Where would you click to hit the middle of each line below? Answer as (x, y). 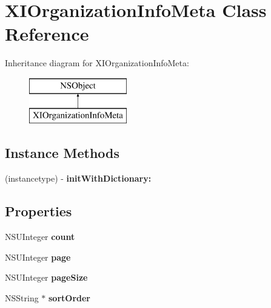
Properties (38, 211)
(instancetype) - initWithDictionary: (78, 178)
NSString (22, 297)
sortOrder (70, 297)
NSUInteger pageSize (46, 277)
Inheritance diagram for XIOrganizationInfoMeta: (97, 63)
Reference (47, 34)
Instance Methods (62, 153)
